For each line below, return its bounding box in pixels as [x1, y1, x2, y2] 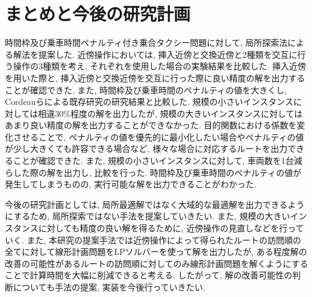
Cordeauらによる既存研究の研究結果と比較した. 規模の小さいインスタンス [5, 95, 293, 108]
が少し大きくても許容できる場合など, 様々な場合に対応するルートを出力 [5, 142, 288, 155]
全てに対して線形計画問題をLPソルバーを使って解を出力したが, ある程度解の [5, 245, 307, 258]
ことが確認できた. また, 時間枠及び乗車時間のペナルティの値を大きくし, [5, 83, 287, 96]
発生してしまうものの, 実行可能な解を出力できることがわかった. [5, 178, 257, 190]
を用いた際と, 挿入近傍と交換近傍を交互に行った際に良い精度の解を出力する [5, 71, 305, 84]
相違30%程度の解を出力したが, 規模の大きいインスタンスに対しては [38, 107, 303, 119]
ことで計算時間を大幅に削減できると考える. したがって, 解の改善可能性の [5, 269, 293, 281]
